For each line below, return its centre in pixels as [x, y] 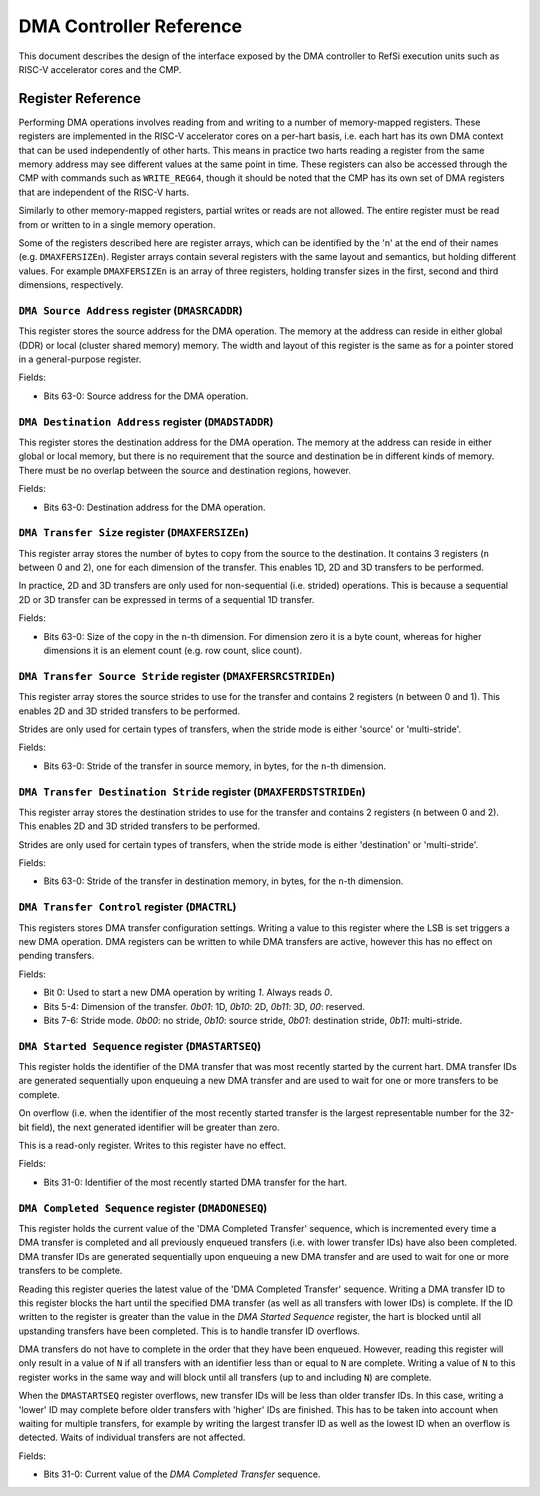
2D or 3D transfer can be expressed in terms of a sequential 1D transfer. [166, 599]
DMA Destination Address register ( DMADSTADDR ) [146, 422]
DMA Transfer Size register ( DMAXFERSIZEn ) [133, 533]
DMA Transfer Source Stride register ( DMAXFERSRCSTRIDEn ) [176, 676]
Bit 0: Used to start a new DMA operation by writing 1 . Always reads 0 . [188, 992]
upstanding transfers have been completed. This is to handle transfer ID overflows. [189, 1331]
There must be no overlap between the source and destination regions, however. [185, 470]
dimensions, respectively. [71, 285]
